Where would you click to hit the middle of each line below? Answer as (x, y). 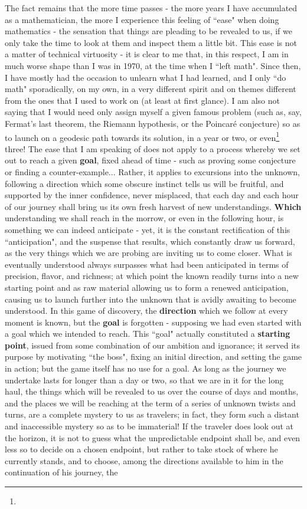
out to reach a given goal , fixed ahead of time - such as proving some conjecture (150, 160)
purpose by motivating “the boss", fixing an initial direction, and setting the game (153, 357)
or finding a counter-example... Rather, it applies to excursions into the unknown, (152, 171)
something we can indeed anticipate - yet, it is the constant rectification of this (148, 229)
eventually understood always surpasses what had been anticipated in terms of (147, 264)
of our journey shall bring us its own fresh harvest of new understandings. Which (153, 206)
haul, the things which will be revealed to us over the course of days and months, (152, 391)
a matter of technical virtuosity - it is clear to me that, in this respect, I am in (147, 54)
